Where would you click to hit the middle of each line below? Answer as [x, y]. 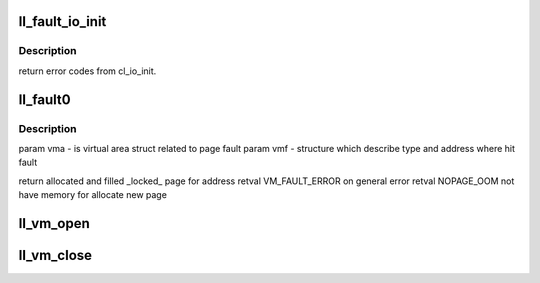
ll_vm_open [54, 223]
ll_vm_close [55, 255]
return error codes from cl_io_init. [87, 71]
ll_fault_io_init [62, 21]
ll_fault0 [44, 99]
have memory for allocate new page [92, 195]
